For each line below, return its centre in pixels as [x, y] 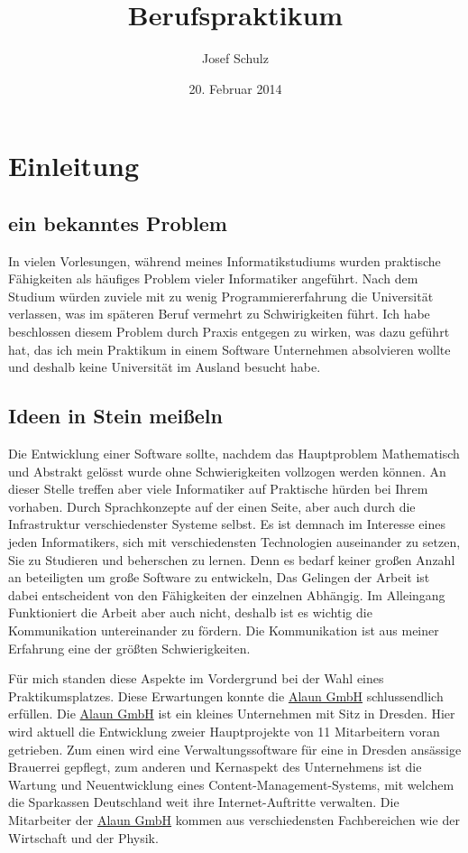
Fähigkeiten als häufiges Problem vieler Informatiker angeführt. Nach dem [213, 278]
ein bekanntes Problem [118, 223]
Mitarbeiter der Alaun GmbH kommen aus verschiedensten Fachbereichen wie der [234, 819]
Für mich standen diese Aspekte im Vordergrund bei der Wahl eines [196, 678]
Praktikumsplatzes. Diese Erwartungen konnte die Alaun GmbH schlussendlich [226, 695]
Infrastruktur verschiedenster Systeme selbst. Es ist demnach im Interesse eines [227, 524]
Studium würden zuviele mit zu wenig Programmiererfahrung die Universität [221, 296]
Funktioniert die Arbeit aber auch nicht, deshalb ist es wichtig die [190, 612]
